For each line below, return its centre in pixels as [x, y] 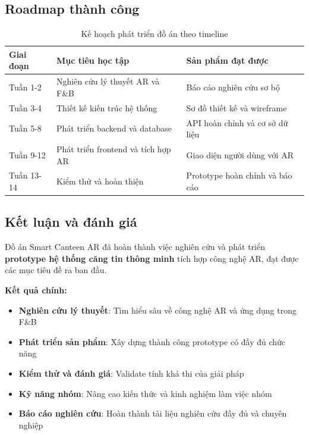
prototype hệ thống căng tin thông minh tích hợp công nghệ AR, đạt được [152, 258]
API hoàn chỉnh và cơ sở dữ [237, 122]
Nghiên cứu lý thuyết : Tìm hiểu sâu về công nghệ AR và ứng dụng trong [157, 310]
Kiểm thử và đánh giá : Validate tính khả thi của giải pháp [131, 373]
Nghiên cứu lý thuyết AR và [108, 81]
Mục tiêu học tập [93, 60]
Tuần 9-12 [27, 154]
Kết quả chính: [36, 290]
